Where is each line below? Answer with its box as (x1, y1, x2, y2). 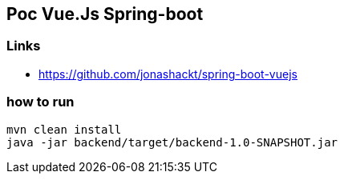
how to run (6, 94, 75, 110)
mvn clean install (6, 122, 122, 136)
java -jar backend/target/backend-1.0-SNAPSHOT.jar (6, 135, 338, 149)
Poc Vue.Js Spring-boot (6, 4, 204, 24)
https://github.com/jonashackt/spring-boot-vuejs (38, 66, 297, 81)
